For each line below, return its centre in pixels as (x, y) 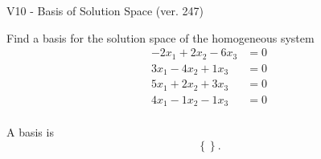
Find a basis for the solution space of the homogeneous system (160, 37)
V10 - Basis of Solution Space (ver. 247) (105, 10)
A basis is (30, 132)
